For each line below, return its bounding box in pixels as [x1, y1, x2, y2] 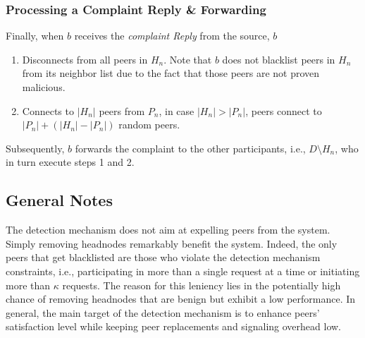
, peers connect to [245, 103, 322, 118]
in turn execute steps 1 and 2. [6, 155, 135, 169]
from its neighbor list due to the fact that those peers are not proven [22, 66, 320, 80]
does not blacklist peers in [222, 52, 335, 66]
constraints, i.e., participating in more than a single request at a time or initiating [6, 263, 360, 278]
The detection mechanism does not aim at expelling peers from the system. [6, 222, 330, 237]
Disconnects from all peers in [22, 52, 148, 66]
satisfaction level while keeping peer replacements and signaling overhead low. [6, 319, 342, 334]
